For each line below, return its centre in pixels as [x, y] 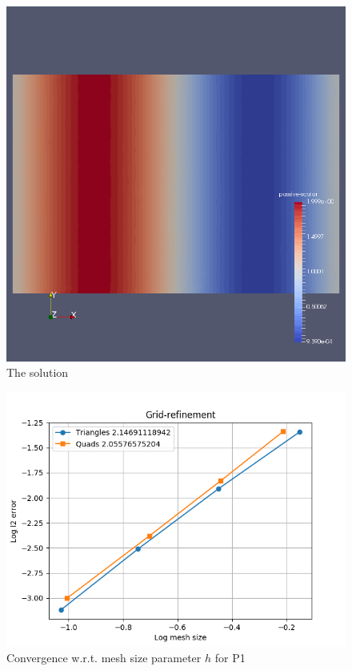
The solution [38, 372]
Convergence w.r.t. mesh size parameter [104, 658]
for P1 [230, 658]
